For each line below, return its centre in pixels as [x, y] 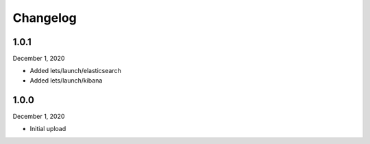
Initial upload [48, 129]
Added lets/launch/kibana [66, 80]
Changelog [45, 18]
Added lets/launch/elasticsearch [75, 71]
